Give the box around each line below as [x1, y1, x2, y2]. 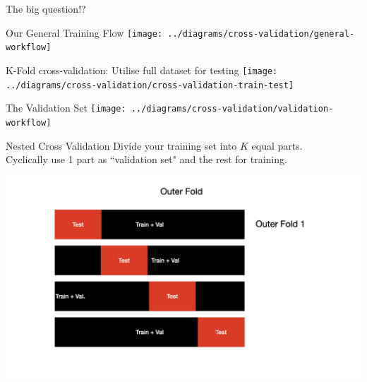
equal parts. [251, 138, 303, 153]
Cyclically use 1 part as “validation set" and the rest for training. [6, 152, 287, 167]
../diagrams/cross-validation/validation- [131, 104, 334, 114]
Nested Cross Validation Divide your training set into [6, 138, 237, 153]
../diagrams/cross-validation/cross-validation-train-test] [6, 80, 294, 90]
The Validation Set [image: [6, 100, 126, 115]
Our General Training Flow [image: [6, 25, 163, 40]
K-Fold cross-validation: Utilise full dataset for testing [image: [6, 62, 278, 77]
